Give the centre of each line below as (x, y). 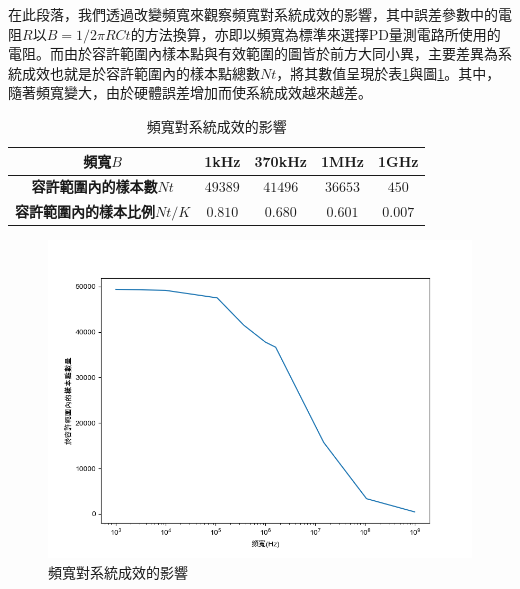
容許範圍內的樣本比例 (85, 211)
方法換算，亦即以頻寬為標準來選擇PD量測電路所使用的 (322, 33)
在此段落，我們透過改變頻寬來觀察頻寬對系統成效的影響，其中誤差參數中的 (253, 14)
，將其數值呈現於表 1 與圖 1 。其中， (388, 72)
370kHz (280, 160)
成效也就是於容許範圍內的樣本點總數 (140, 72)
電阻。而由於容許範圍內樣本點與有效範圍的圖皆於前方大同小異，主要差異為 (253, 53)
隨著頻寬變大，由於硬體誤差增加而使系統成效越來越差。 (190, 92)
